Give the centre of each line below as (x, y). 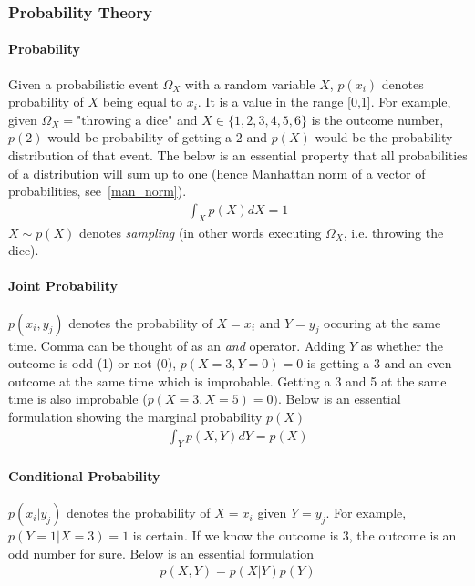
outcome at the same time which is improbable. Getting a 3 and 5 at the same (227, 380)
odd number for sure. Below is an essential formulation (161, 553)
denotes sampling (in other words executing (200, 232)
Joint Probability (63, 286)
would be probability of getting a (140, 137)
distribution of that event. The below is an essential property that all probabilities (238, 155)
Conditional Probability (84, 476)
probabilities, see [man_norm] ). (98, 191)
